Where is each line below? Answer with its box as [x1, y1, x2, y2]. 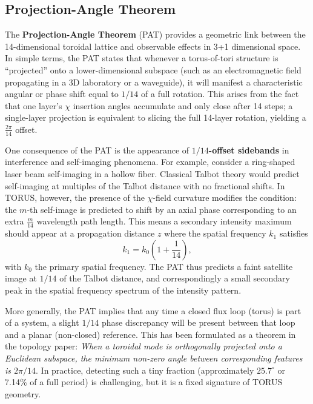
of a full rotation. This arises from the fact [141, 87, 299, 100]
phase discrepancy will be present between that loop [102, 316, 295, 329]
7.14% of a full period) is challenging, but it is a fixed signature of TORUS [5, 375, 283, 388]
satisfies [279, 227, 308, 240]
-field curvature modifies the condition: [153, 191, 297, 204]
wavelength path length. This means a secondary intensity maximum [36, 215, 292, 227]
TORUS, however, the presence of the [5, 191, 145, 204]
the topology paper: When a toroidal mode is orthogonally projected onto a [5, 340, 282, 352]
